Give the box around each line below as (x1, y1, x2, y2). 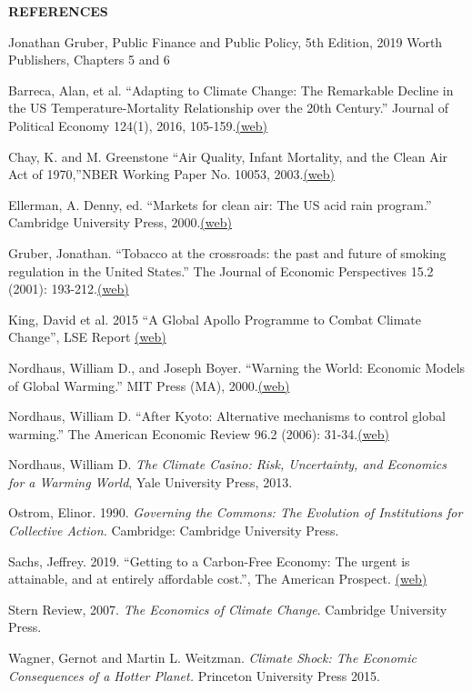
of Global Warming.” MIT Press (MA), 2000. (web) (8, 376, 290, 395)
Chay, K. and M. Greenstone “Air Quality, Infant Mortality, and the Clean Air (8, 146, 448, 165)
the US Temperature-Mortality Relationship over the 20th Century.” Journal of (8, 98, 449, 117)
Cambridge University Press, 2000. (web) (8, 213, 232, 232)
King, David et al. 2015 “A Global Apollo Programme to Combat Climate (8, 309, 422, 328)
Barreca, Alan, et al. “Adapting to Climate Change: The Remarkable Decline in (8, 80, 454, 99)
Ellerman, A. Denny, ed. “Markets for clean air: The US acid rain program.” (8, 195, 432, 214)
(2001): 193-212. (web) (8, 279, 129, 298)
